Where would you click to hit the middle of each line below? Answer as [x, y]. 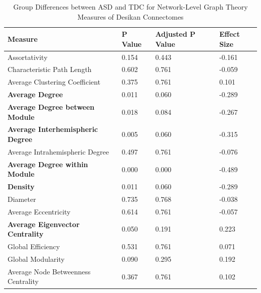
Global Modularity [36, 259]
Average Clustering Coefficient [54, 82]
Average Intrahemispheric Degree [58, 151]
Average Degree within [48, 164]
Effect [229, 34]
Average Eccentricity [39, 211]
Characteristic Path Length [50, 69]
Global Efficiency [34, 246]
